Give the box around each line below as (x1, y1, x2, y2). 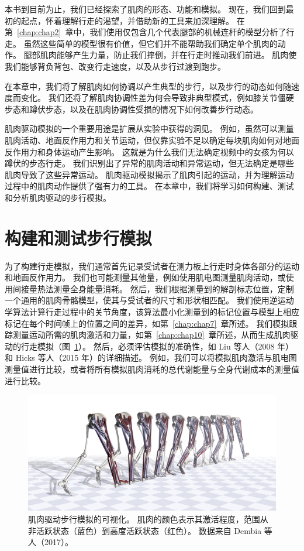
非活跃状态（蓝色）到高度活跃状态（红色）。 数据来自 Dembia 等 (28, 524, 272, 536)
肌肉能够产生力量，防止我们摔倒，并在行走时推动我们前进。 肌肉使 (40, 49, 297, 61)
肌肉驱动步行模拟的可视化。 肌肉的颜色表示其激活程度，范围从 (28, 513, 268, 525)
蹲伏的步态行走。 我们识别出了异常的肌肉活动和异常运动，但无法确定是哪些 (5, 157, 294, 169)
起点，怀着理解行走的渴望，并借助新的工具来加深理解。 (20, 14, 234, 26)
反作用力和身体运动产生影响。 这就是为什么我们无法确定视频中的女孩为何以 (5, 145, 294, 158)
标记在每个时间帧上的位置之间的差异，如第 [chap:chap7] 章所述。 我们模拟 (5, 317, 289, 329)
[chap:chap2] (17, 26, 61, 38)
